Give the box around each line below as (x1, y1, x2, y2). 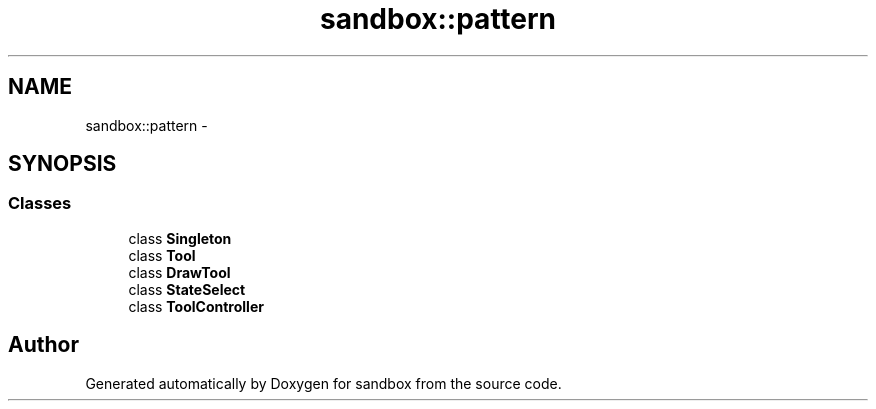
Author (8, 332, 79, 358)
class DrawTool (128, 263, 231, 281)
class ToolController (128, 297, 264, 315)
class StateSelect (128, 280, 246, 298)
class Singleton (128, 229, 232, 247)
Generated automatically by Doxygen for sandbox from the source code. (85, 374, 562, 392)
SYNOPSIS (8, 151, 117, 177)
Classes (8, 193, 72, 214)
